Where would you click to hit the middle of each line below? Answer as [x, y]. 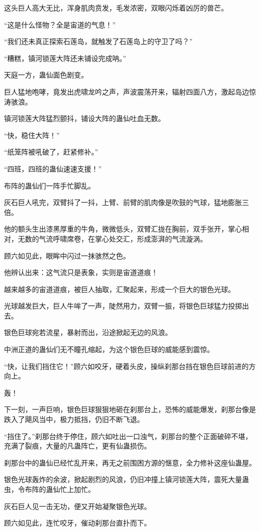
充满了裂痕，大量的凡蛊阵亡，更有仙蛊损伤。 [77, 446]
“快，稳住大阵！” [32, 135]
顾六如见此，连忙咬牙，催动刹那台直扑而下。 [77, 523]
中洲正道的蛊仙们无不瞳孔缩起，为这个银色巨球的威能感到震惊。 [109, 349]
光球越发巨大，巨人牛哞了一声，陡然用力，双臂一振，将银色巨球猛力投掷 [123, 306]
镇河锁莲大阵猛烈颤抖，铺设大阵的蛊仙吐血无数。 [84, 118]
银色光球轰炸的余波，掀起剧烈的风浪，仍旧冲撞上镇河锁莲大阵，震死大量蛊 [126, 479]
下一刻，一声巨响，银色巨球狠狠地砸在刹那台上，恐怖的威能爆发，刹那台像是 [130, 409]
